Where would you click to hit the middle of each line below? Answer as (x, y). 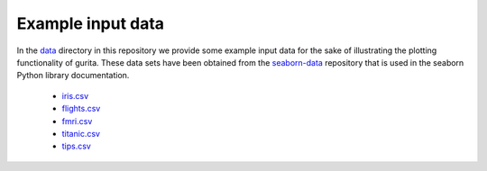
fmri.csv (77, 121)
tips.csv (77, 146)
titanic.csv (81, 133)
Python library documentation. (73, 76)
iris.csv (75, 95)
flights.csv (81, 109)
